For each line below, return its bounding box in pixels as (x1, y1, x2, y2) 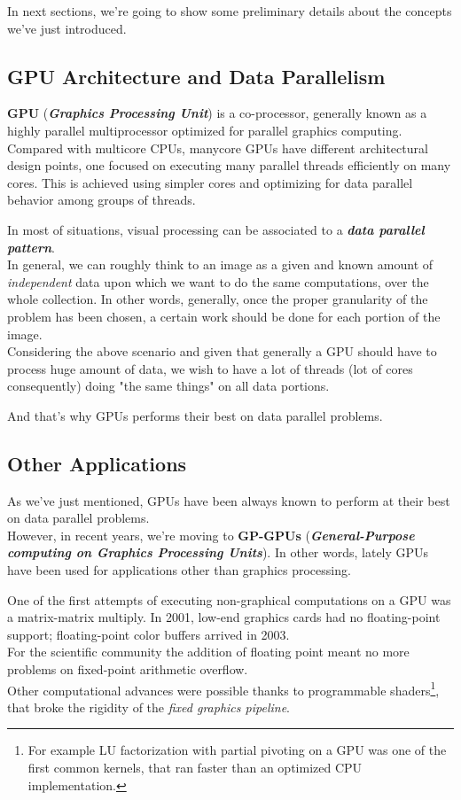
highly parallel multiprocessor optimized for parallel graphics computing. (7, 120, 402, 139)
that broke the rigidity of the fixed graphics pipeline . (7, 697, 290, 716)
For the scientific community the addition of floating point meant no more (7, 642, 410, 661)
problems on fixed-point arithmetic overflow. (7, 660, 248, 679)
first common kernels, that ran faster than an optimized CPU (27, 758, 363, 777)
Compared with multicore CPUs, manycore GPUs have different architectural (7, 138, 428, 157)
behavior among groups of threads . (7, 190, 196, 209)
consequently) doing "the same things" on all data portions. (7, 377, 330, 395)
